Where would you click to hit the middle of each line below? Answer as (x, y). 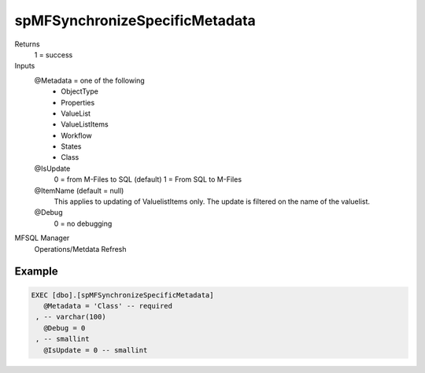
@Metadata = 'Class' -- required (108, 306)
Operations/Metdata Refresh (80, 249)
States (71, 146)
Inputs (25, 66)
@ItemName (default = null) (79, 190)
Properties (78, 102)
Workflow (76, 135)
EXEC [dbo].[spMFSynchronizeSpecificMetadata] (122, 295)
